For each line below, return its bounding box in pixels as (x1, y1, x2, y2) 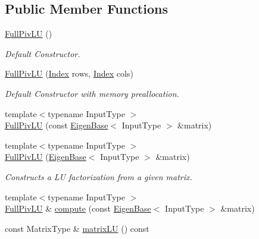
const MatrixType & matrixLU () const (5, 222, 149, 234)
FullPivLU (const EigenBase (5, 119, 108, 131)
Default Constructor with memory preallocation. (5, 87, 179, 99)
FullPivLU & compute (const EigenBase (5, 202, 151, 215)
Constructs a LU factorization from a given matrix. (5, 170, 192, 183)
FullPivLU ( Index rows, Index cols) (5, 67, 133, 80)
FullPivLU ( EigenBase (5, 150, 86, 163)
